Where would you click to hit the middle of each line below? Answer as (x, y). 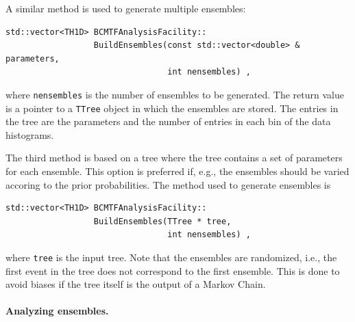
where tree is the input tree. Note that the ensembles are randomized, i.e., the (171, 257)
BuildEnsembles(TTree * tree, (162, 221)
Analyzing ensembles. (57, 311)
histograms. (30, 134)
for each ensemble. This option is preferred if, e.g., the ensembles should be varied (177, 171)
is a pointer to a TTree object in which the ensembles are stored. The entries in (172, 108)
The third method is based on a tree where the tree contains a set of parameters (174, 158)
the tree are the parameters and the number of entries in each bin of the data (168, 121)
